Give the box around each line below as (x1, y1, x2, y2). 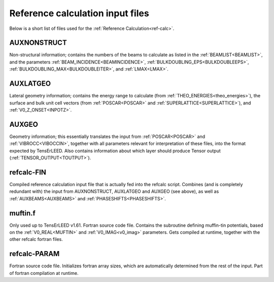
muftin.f (9, 208, 36, 218)
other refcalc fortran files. (9, 236, 63, 242)
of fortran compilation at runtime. (9, 270, 79, 276)
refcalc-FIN (9, 168, 47, 177)
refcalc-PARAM (9, 250, 60, 258)
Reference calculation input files (9, 8, 149, 19)
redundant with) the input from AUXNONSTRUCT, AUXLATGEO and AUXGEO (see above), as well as (9, 188, 219, 195)
